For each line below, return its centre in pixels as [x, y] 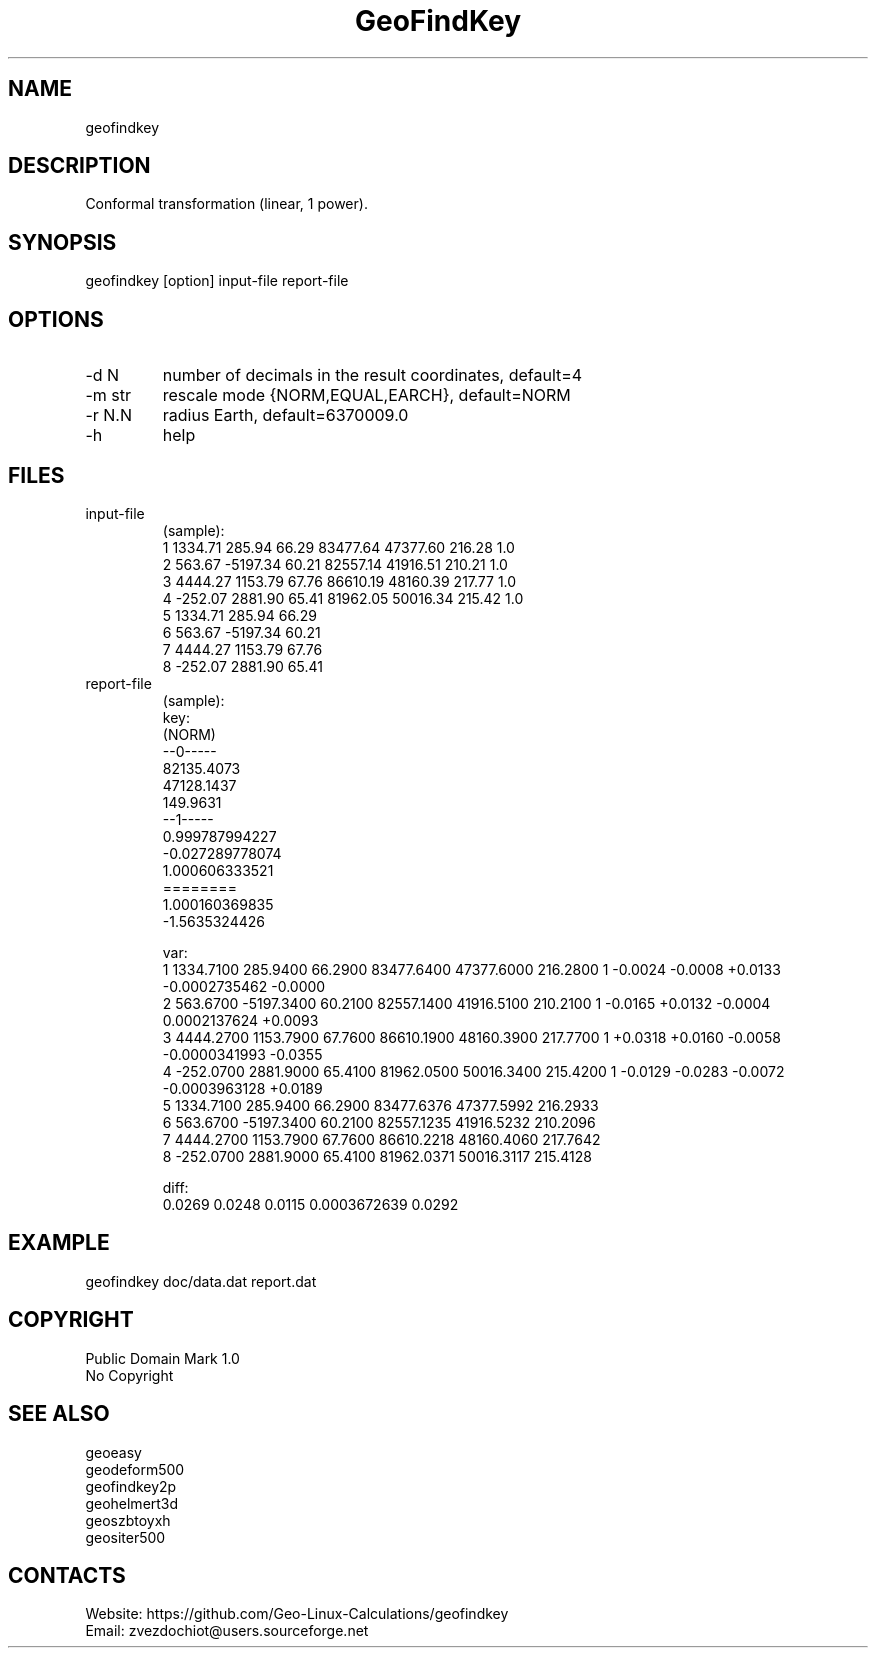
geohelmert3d [132, 1503]
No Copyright [129, 1375]
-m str [108, 395]
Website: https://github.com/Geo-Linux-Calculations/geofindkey [297, 1614]
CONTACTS [67, 1575]
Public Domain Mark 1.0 [162, 1358]
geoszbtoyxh [128, 1520]
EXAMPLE [59, 1243]
